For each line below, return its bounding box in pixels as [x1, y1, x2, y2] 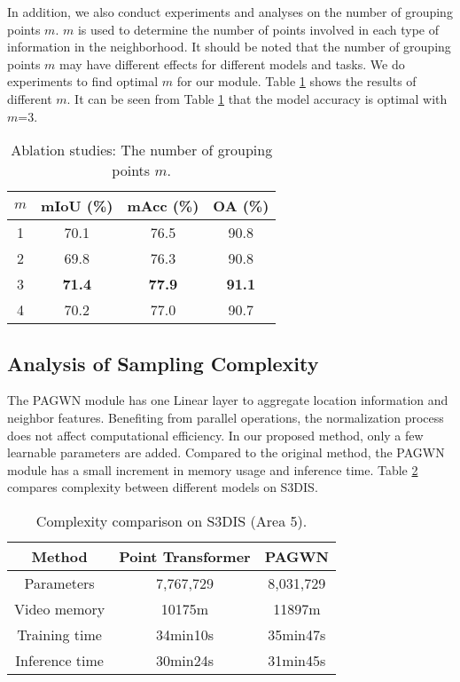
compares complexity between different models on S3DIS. [7, 478, 318, 496]
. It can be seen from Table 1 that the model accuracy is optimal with [66, 89, 448, 107]
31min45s [268, 649, 326, 670]
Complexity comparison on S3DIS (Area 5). [35, 510, 308, 531]
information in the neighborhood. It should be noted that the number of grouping [7, 37, 451, 56]
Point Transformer [119, 545, 251, 567]
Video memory [14, 598, 105, 619]
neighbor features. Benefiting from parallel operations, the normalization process [7, 408, 444, 426]
